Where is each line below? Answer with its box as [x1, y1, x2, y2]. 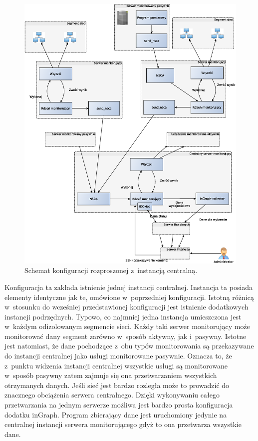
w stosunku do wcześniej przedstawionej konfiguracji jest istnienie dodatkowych [4, 301, 249, 312]
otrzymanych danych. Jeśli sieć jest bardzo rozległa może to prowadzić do [4, 379, 230, 390]
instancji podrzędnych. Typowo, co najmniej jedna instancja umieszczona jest [4, 311, 242, 321]
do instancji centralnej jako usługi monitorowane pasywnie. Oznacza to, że [4, 350, 232, 361]
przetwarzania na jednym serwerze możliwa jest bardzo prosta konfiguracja [4, 399, 233, 410]
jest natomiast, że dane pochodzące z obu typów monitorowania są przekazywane [4, 340, 254, 351]
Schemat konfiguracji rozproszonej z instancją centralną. [24, 265, 198, 275]
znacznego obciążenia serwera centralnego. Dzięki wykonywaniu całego [4, 389, 220, 400]
